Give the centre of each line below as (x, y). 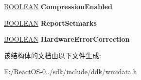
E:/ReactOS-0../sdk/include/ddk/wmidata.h (70, 72)
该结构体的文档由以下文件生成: (53, 55)
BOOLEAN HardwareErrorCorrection (67, 39)
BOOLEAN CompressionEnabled (58, 6)
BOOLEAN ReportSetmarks (50, 23)
